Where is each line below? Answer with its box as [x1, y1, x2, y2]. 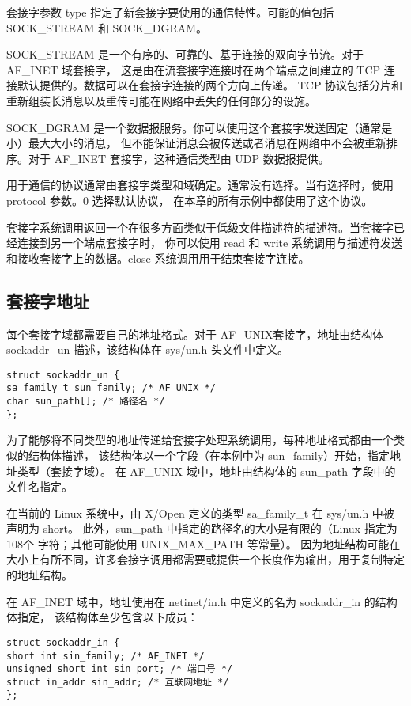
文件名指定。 [6, 478, 73, 495]
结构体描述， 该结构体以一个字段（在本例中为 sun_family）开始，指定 [28, 446, 390, 463]
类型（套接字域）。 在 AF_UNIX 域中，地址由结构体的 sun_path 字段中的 [17, 462, 396, 479]
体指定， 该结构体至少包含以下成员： [6, 609, 198, 625]
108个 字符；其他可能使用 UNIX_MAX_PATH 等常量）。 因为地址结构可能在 [6, 535, 401, 552]
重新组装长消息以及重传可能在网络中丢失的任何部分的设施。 [6, 92, 316, 108]
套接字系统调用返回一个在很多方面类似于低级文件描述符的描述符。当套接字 [6, 218, 394, 235]
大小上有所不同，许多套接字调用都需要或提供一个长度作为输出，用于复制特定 [6, 551, 405, 567]
